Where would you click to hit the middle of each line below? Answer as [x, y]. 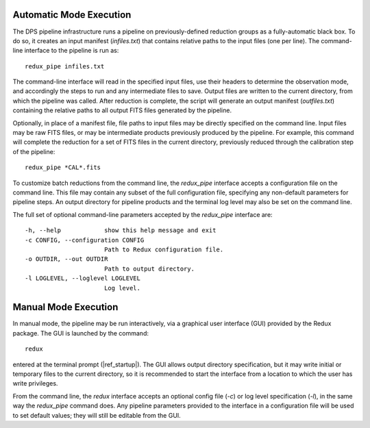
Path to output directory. [149, 268]
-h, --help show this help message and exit [121, 230]
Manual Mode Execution [65, 307]
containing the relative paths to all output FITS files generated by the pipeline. [122, 110]
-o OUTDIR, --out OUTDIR [66, 259]
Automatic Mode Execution [72, 15]
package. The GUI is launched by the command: [81, 333]
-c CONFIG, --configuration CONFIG [85, 240]
